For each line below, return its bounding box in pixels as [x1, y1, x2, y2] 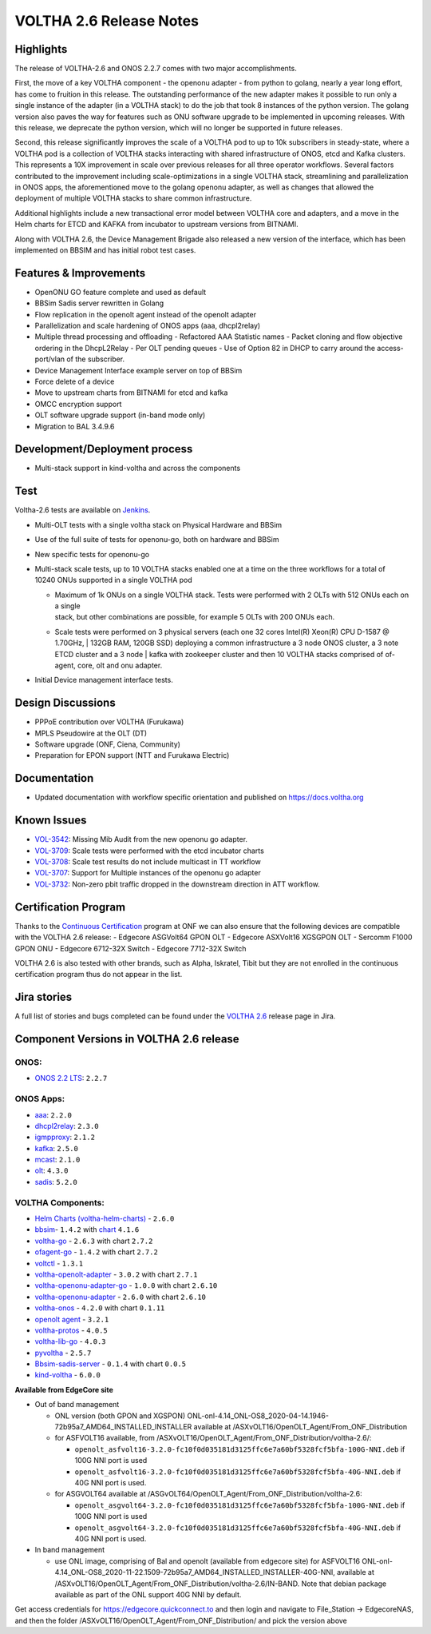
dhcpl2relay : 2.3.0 [34, 1121, 99, 1130]
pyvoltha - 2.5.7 [34, 1348, 92, 1357]
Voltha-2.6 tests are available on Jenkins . [14, 505, 151, 515]
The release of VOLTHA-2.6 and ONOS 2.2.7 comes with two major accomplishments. [14, 64, 297, 74]
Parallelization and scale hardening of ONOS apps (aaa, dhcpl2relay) [34, 321, 261, 330]
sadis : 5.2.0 [34, 1177, 77, 1186]
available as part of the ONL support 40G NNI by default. [54, 1589, 242, 1599]
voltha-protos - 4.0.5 [34, 1325, 108, 1335]
